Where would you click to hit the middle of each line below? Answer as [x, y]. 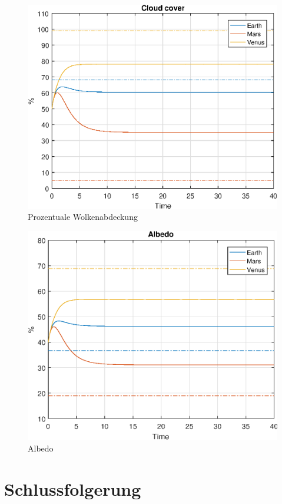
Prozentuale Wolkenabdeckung [83, 217]
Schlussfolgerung [73, 488]
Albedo [41, 448]
